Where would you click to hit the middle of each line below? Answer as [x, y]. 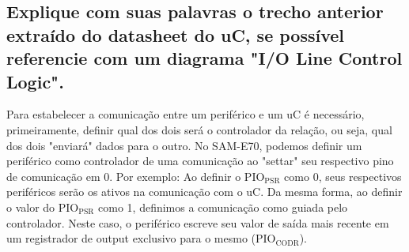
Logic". [35, 81]
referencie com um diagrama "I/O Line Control [204, 58]
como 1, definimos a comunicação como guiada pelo [223, 207]
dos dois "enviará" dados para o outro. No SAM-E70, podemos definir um [184, 145]
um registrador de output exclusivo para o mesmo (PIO [141, 238]
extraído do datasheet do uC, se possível [176, 34]
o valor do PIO [43, 207]
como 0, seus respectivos [343, 176]
